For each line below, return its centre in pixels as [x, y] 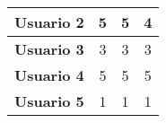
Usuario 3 [49, 49]
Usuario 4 [49, 75]
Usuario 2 [49, 22]
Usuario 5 [49, 101]
